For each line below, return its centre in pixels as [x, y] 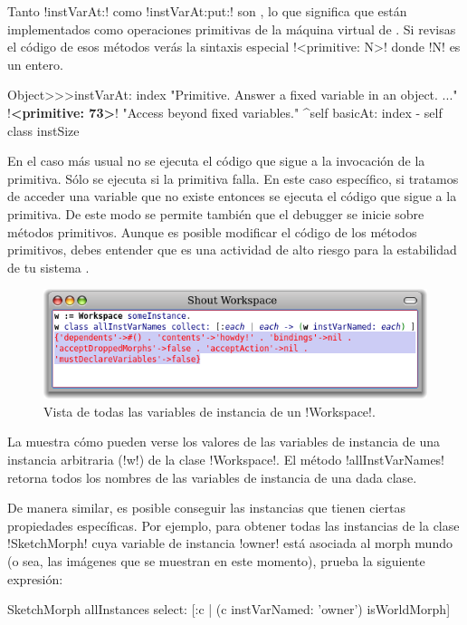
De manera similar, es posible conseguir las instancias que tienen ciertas [206, 508]
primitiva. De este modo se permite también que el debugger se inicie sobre [216, 213]
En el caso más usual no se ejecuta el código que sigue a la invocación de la [216, 161]
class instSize [43, 130]
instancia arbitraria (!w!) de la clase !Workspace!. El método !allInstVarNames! [226, 460]
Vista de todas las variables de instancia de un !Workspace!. [210, 411]
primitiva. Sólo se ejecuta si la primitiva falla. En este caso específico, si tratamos [233, 178]
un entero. [35, 64]
